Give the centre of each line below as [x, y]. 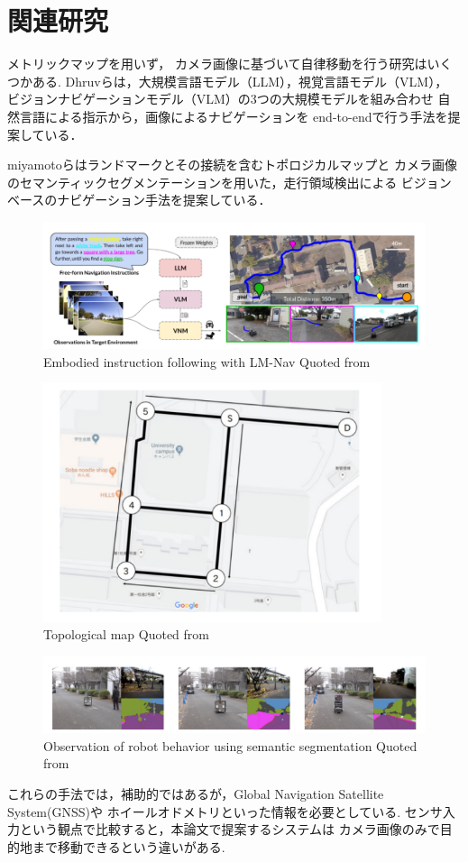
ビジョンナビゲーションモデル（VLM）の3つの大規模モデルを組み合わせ [220, 99]
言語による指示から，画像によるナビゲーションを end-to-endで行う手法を [234, 116]
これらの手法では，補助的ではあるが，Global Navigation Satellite [196, 794]
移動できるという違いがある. [141, 846]
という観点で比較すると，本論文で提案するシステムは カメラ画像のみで [229, 829]
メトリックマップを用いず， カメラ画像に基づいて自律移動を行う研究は [217, 64]
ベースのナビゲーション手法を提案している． [139, 200]
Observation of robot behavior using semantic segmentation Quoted [230, 745]
